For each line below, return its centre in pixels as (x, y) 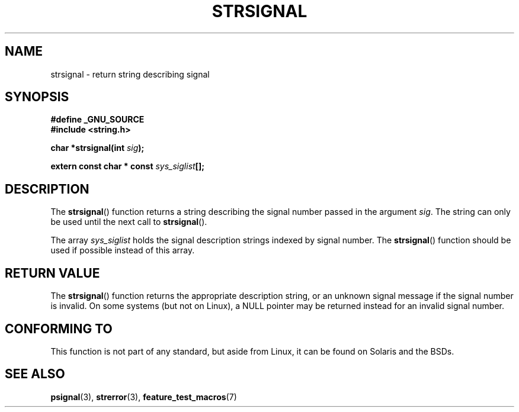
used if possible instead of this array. (123, 250)
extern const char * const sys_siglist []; (127, 166)
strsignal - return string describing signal (130, 74)
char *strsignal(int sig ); (97, 148)
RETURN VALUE (52, 273)
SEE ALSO (35, 374)
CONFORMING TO (59, 329)
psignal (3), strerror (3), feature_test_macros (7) (144, 397)
